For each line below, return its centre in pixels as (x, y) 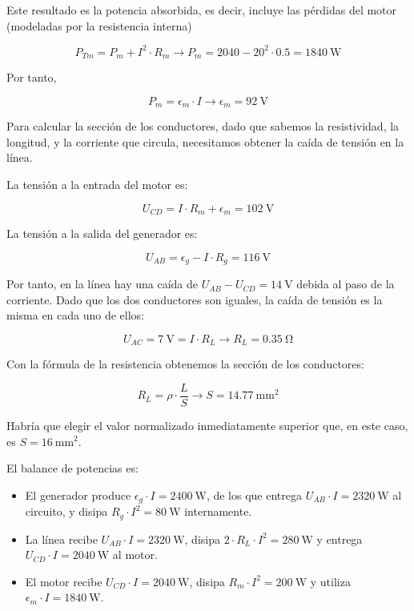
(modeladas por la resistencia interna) (99, 25)
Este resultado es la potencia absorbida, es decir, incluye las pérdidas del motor (202, 10)
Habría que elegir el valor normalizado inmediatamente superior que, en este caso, (207, 425)
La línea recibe (61, 539)
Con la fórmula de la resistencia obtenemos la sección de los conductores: (185, 364)
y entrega (340, 539)
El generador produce (78, 494)
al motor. (135, 555)
